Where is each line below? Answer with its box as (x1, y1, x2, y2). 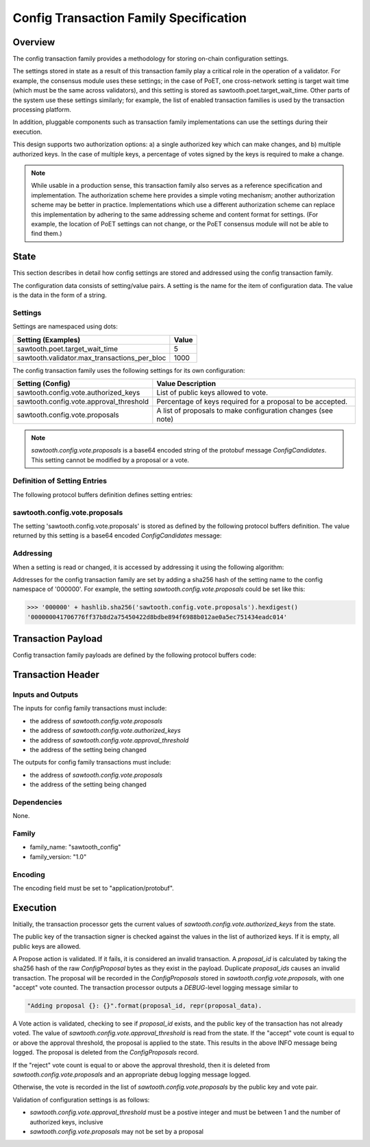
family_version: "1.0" (29, 852, 87, 860)
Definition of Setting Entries (12, 476, 108, 486)
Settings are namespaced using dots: (12, 322, 118, 330)
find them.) (31, 230, 62, 238)
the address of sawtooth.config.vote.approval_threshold (29, 736, 189, 744)
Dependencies (12, 797, 63, 807)
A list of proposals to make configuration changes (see (156, 405, 334, 415)
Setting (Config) (16, 378, 71, 388)
